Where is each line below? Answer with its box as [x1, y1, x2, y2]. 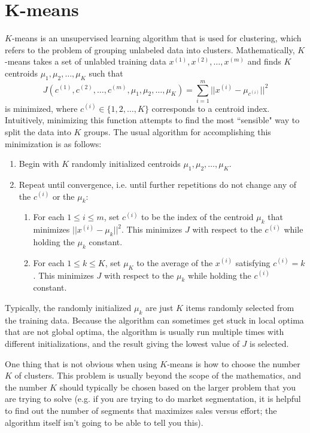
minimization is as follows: [5, 137, 102, 150]
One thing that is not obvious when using [5, 357, 157, 370]
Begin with [19, 157, 59, 170]
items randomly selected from [186, 301, 294, 313]
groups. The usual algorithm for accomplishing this [84, 126, 271, 138]
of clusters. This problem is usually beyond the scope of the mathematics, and [14, 369, 302, 382]
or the [52, 190, 75, 202]
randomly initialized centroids [71, 157, 181, 170]
